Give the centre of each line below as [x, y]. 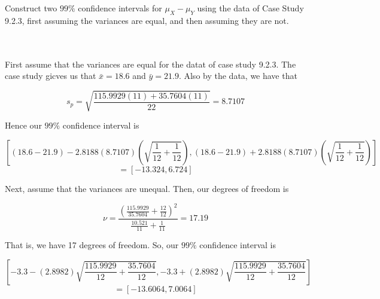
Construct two [31, 8]
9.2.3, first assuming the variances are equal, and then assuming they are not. [147, 20]
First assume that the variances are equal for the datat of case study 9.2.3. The [151, 64]
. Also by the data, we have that [238, 76]
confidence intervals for [120, 8]
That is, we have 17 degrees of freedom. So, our [92, 245]
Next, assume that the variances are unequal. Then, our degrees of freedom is [147, 188]
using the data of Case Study [250, 8]
